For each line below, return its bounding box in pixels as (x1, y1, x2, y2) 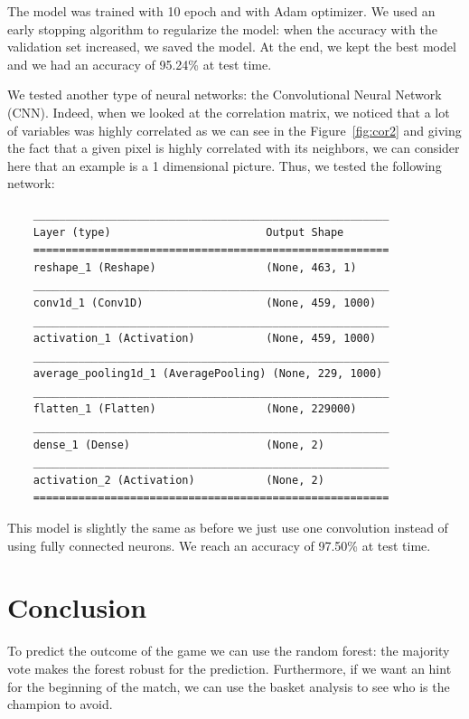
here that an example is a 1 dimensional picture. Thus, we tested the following (7, 156, 442, 175)
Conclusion (7, 589, 147, 626)
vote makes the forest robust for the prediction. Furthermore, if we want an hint (7, 658, 452, 677)
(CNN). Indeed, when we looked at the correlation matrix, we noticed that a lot (7, 102, 450, 121)
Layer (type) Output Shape (33, 225, 344, 239)
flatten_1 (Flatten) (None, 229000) (33, 402, 357, 416)
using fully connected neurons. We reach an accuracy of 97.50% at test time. (7, 535, 431, 554)
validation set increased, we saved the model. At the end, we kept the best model (7, 37, 456, 56)
